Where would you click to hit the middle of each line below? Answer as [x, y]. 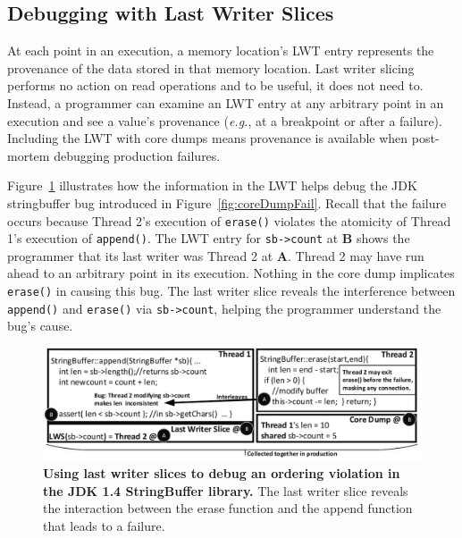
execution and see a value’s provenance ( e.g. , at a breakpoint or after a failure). [225, 120]
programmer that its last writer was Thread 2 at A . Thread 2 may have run [216, 255]
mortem [29, 155]
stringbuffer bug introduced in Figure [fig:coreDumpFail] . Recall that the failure [227, 202]
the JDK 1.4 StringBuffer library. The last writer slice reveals [226, 490]
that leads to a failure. [104, 526]
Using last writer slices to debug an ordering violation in [222, 473]
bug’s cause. [40, 326]
